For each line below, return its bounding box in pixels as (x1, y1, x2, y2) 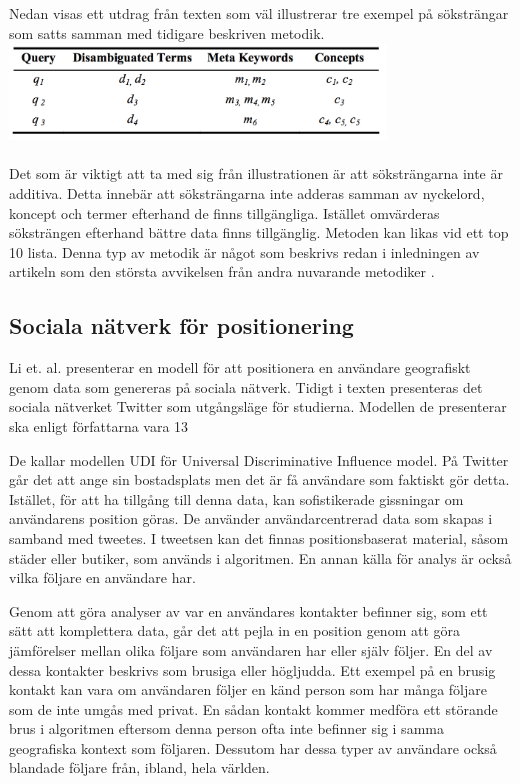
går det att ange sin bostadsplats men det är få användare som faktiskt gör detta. (9, 469, 510, 490)
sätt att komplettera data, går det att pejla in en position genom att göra (9, 620, 460, 641)
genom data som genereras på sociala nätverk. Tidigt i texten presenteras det (9, 376, 483, 397)
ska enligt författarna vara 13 (9, 415, 189, 436)
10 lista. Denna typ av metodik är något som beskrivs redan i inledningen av (9, 241, 480, 262)
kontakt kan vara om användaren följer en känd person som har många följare (9, 679, 487, 700)
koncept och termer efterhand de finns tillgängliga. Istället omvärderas (9, 202, 440, 223)
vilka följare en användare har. (9, 567, 196, 588)
